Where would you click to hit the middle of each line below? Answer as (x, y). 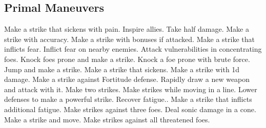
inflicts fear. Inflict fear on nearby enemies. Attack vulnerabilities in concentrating (133, 49)
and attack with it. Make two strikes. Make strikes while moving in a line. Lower (131, 89)
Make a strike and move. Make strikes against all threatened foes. (107, 119)
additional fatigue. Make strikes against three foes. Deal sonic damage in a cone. (130, 109)
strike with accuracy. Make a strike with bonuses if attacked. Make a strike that (129, 39)
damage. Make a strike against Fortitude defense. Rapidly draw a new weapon (127, 79)
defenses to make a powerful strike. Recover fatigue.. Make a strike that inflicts (128, 99)
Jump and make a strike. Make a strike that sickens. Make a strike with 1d (122, 69)
